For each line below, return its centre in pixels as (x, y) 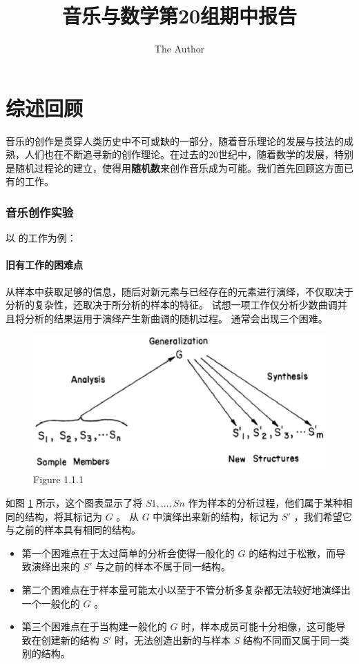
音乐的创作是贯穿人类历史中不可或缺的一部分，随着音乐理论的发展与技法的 (175, 140)
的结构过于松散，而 (292, 553)
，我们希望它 (323, 516)
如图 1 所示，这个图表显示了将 (74, 503)
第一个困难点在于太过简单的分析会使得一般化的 (128, 553)
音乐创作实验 (40, 212)
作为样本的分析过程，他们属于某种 (265, 503)
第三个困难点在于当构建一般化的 (94, 626)
